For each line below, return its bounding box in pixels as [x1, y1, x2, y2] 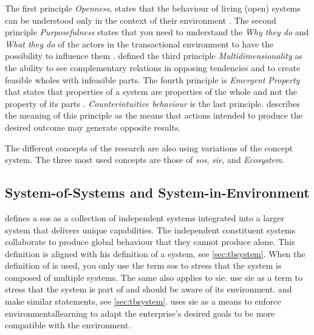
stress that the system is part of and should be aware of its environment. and [5, 283, 292, 295]
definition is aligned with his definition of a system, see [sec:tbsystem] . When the [5, 247, 305, 260]
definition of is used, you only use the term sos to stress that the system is [5, 259, 282, 272]
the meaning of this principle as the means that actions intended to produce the [5, 109, 302, 122]
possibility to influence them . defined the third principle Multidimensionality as [5, 49, 303, 62]
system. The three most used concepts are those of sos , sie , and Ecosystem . [5, 153, 285, 166]
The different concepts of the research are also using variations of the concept [5, 141, 293, 154]
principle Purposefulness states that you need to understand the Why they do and [5, 26, 309, 38]
